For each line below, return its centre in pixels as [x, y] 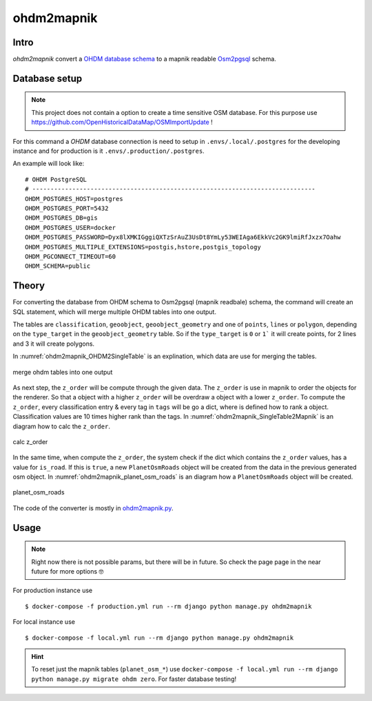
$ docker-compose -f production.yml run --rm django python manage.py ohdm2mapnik [168, 606]
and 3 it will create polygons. [54, 344]
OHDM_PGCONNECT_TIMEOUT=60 [71, 256]
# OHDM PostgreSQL [56, 179]
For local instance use [44, 622]
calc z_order [30, 441]
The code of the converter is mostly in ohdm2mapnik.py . [93, 508]
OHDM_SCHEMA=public [58, 266]
